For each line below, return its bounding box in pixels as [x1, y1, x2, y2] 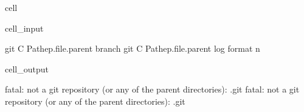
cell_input [5, 21, 44, 34]
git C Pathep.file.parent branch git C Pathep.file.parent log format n [5, 42, 260, 55]
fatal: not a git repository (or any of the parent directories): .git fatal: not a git [5, 83, 300, 96]
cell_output [5, 62, 49, 75]
